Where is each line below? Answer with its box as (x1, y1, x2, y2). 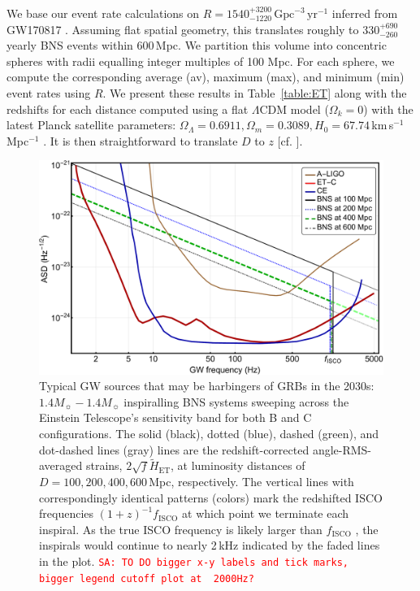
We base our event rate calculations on (6, 5, 200, 21)
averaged (39, 457, 83, 474)
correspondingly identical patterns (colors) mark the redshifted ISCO (39, 489, 383, 506)
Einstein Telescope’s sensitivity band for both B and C (39, 409, 312, 426)
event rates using (6, 84, 91, 101)
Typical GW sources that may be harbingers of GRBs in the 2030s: (39, 377, 375, 394)
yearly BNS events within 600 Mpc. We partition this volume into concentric (6, 37, 387, 54)
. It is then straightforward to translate (43, 132, 238, 149)
